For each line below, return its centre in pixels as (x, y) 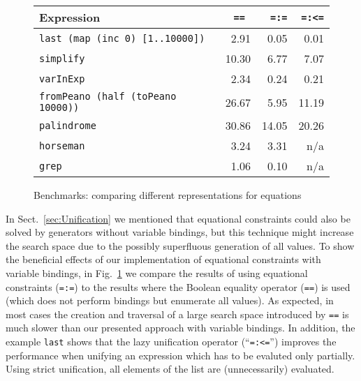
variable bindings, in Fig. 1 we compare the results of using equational (157, 272)
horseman (62, 145)
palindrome (68, 125)
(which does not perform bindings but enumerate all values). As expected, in (170, 300)
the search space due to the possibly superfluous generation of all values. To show (180, 245)
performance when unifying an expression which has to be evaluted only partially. (180, 355)
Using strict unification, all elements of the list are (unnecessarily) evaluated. (170, 369)
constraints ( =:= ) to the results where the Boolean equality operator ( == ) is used (178, 286)
